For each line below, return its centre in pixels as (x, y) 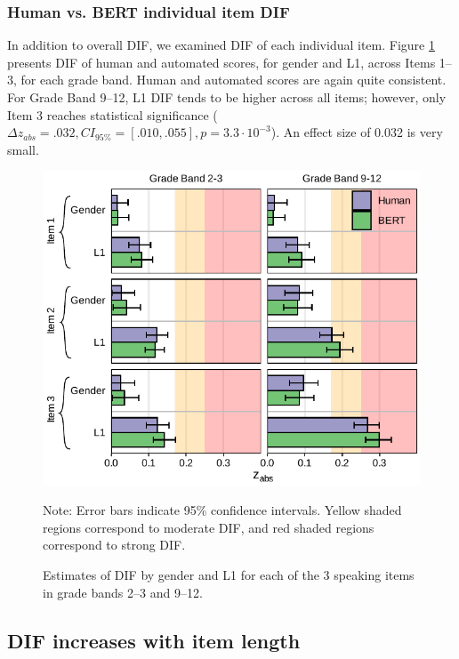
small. (23, 149)
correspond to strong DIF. (114, 545)
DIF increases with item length (154, 640)
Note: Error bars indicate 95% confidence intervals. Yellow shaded (222, 510)
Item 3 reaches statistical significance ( (113, 114)
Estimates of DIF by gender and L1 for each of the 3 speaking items (229, 575)
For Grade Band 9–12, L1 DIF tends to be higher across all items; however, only (227, 97)
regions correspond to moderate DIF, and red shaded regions (209, 527)
